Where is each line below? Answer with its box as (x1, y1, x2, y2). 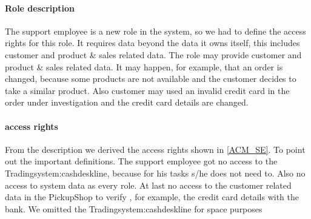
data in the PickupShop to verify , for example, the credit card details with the (5, 190, 299, 203)
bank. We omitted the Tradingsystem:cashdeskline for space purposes (5, 202, 263, 215)
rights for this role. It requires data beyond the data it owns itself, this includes (5, 36, 300, 49)
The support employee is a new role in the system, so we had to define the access (5, 24, 306, 37)
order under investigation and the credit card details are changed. (5, 96, 249, 109)
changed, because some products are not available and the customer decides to (5, 72, 296, 85)
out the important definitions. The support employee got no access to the (5, 155, 278, 167)
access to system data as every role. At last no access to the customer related (5, 178, 292, 191)
